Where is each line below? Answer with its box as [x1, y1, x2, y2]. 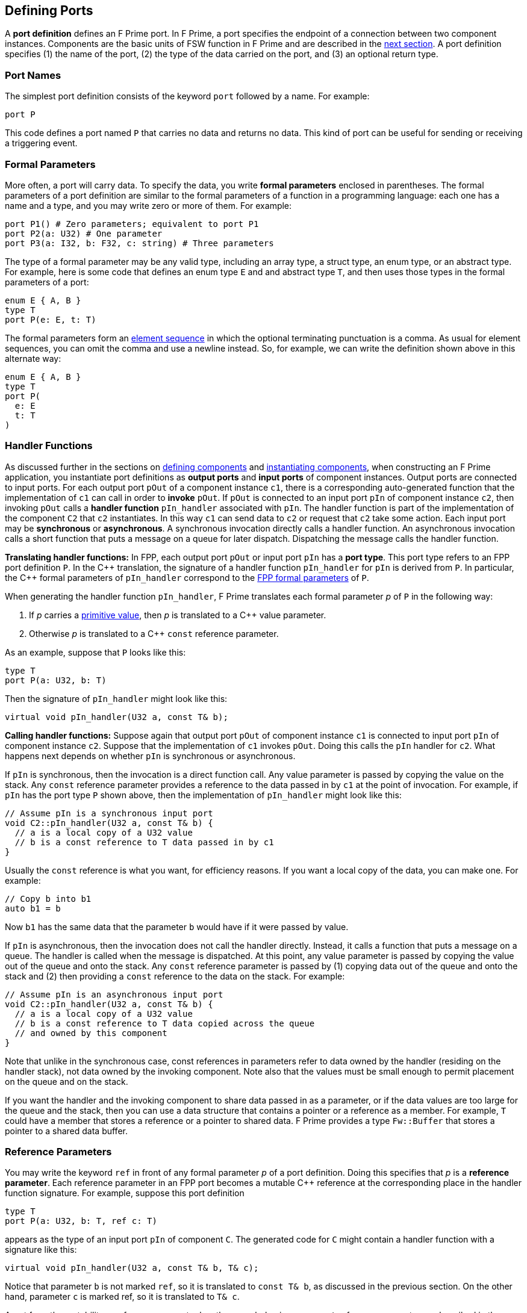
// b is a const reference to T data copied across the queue [14, 1018, 315, 1028]
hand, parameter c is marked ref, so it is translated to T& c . [5, 1291, 240, 1302]
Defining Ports [5, 3, 93, 18]
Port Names [5, 69, 61, 81]
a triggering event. [5, 138, 78, 149]
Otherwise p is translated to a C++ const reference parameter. [29, 628, 279, 639]
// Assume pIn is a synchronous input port [5, 808, 213, 818]
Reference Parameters [5, 1146, 112, 1158]
